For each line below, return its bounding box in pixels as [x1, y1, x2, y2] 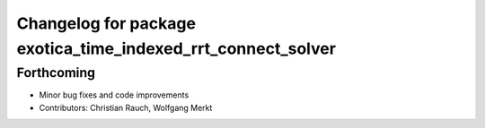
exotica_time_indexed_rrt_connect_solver [16, 38, 337, 58]
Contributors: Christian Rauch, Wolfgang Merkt [39, 102, 213, 113]
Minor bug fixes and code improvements [39, 90, 190, 100]
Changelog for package [16, 13, 197, 33]
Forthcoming [16, 64, 96, 81]
